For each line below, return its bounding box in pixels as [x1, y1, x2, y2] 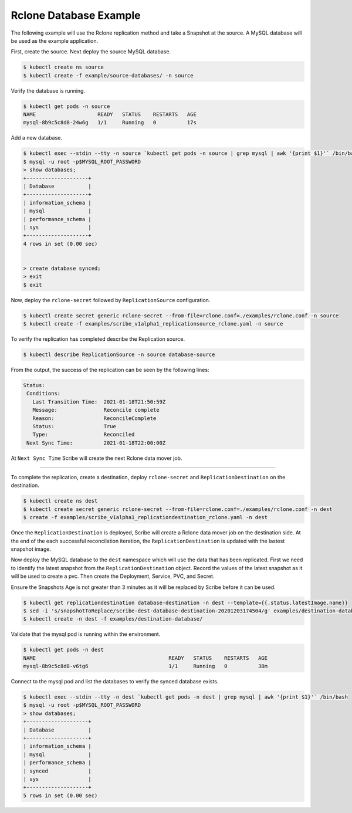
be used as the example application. [11, 37, 99, 44]
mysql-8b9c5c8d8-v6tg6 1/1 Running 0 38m [23, 663, 268, 670]
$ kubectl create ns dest [23, 497, 98, 504]
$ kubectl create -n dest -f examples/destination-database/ [23, 616, 203, 622]
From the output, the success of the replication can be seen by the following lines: [11, 366, 209, 373]
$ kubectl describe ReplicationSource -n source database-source [23, 351, 215, 358]
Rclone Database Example [11, 9, 141, 22]
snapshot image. [11, 546, 51, 553]
